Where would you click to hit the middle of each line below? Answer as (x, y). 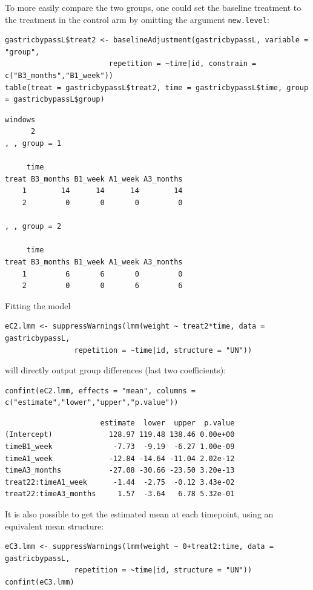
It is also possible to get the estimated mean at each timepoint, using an (139, 514)
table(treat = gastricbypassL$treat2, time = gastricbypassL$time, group (157, 87)
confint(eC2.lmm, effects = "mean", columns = (100, 391)
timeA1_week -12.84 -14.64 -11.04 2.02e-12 (120, 458)
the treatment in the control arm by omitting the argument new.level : (137, 19)
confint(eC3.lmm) (40, 582)
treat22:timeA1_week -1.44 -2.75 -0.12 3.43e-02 (120, 482)
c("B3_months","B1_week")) (59, 76)
